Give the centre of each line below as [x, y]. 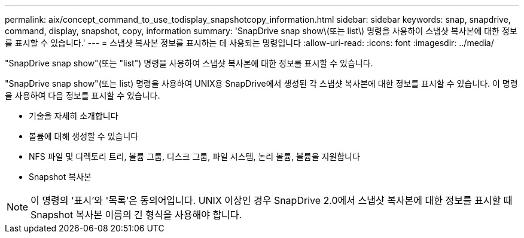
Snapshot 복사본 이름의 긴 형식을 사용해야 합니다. [136, 215]
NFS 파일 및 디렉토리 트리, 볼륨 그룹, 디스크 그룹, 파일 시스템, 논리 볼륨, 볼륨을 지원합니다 [194, 156]
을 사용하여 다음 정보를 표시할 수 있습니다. [83, 95]
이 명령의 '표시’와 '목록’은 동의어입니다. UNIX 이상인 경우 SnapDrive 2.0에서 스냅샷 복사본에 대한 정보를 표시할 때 [272, 200]
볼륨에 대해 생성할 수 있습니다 [84, 136]
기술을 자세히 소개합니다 [74, 116]
